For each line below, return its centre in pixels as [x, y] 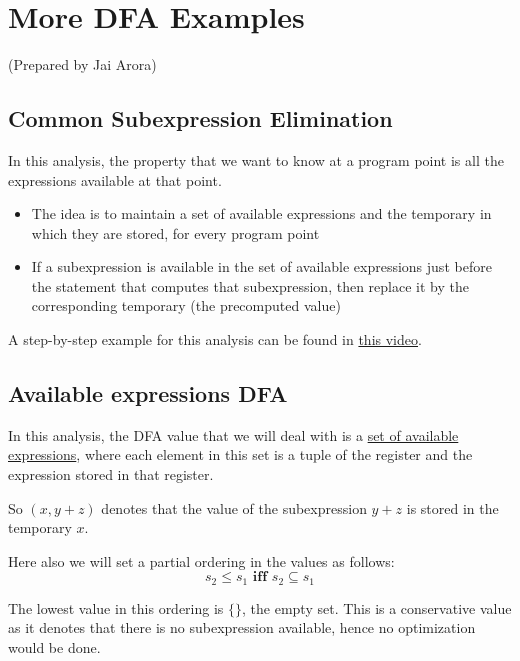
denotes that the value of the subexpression [234, 507]
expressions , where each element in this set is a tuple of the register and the [240, 454]
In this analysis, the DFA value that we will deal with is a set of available [233, 434]
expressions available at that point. [115, 179]
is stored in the [452, 507]
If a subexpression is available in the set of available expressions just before [261, 266]
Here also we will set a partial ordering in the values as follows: [201, 560]
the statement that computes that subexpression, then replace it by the [250, 285]
